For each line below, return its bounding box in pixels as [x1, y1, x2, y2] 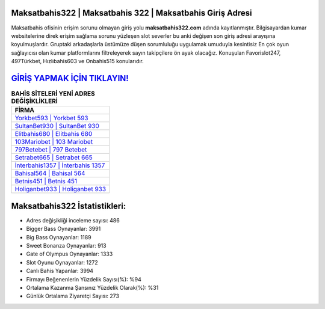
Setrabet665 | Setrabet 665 [14, 153, 93, 162]
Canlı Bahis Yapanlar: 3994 [26, 268, 93, 275]
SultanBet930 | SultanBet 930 [14, 122, 99, 130]
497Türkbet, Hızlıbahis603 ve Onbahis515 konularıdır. [11, 58, 144, 65]
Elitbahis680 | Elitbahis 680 [14, 130, 93, 138]
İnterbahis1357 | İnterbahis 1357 [14, 161, 105, 170]
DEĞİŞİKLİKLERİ [11, 97, 58, 105]
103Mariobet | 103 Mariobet [14, 138, 93, 146]
